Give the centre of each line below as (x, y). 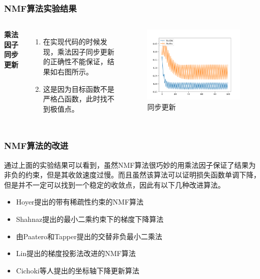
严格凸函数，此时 (71, 99)
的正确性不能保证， (75, 61)
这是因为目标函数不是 (79, 88)
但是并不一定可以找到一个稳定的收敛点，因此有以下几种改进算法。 (114, 184)
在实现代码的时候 (71, 42)
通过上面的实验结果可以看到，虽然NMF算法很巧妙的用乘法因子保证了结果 (126, 164)
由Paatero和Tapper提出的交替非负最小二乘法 (89, 236)
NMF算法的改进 (36, 146)
